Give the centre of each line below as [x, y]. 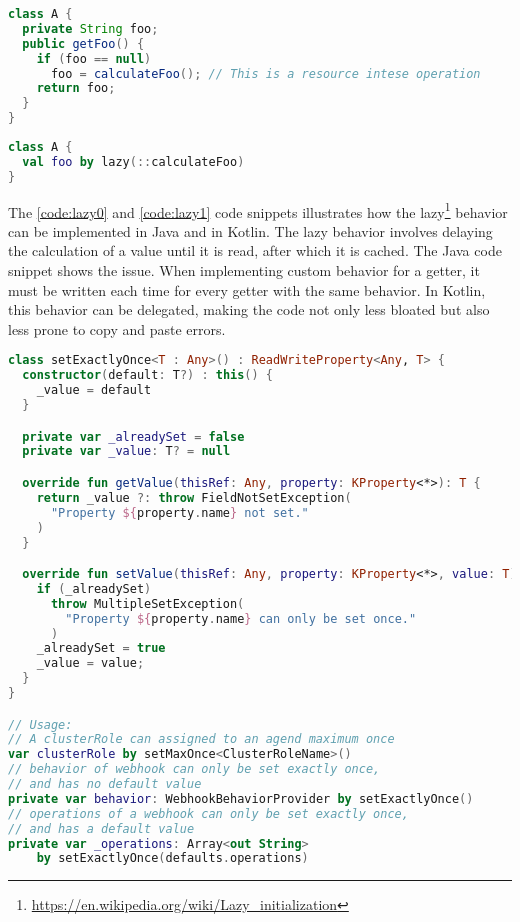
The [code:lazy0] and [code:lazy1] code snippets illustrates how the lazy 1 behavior [258, 210]
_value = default [94, 390]
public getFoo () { [83, 43]
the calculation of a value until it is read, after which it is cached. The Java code [255, 250]
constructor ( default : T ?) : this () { [148, 375]
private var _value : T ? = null [126, 451]
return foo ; [76, 88]
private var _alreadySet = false [133, 436]
